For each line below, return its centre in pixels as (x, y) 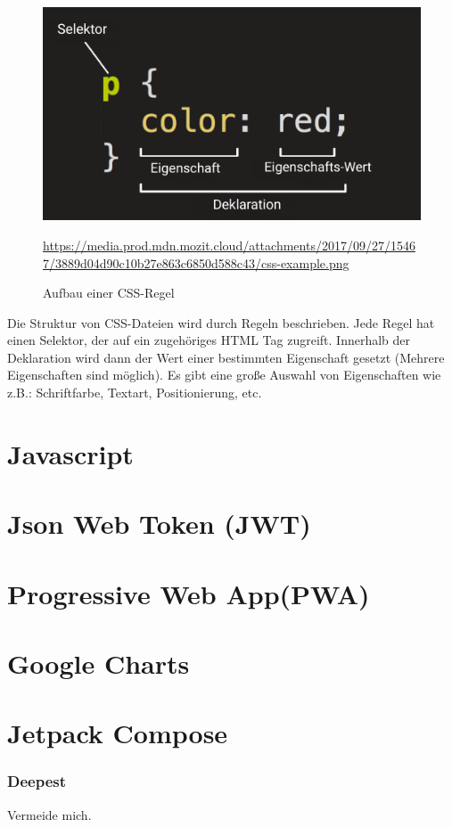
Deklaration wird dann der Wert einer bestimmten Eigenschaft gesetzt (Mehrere (226, 357)
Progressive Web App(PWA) (189, 593)
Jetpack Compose (118, 733)
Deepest (37, 781)
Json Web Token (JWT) (159, 524)
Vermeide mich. (49, 814)
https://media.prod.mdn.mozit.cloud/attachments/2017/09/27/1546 (229, 245)
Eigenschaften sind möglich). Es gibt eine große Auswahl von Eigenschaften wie (224, 375)
